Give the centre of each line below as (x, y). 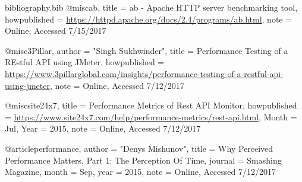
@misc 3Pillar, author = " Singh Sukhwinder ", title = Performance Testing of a (147, 50)
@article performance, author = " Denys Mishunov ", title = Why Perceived (139, 148)
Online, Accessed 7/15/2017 (56, 31)
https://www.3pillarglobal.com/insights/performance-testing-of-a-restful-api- (144, 73)
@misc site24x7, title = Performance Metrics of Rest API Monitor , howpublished (151, 105)
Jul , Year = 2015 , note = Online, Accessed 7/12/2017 (103, 128)
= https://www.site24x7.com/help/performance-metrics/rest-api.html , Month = (151, 116)
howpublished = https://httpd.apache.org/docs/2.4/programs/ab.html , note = (149, 19)
